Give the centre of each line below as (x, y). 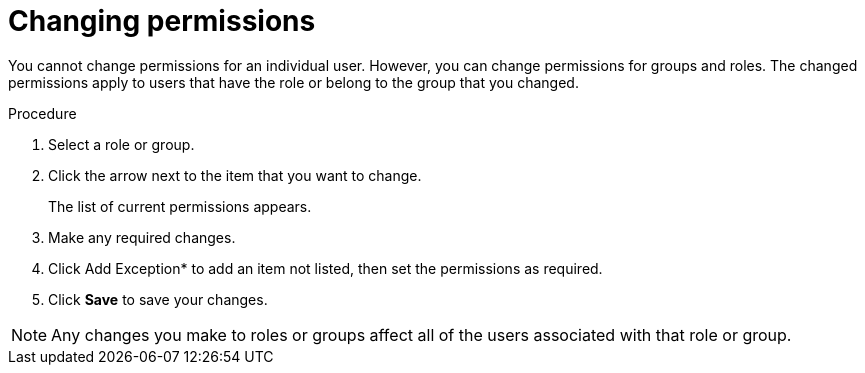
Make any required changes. (142, 237)
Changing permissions (162, 21)
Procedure (42, 113)
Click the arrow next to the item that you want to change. (235, 175)
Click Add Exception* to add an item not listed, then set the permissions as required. (325, 268)
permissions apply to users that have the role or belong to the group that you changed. (293, 82)
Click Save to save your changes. (158, 299)
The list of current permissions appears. (180, 206)
